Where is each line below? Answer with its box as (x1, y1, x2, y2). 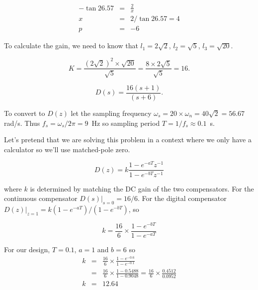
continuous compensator (4, 193, 78, 203)
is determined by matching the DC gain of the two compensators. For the (30, 183, 254, 193)
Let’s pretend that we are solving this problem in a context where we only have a (4, 134, 252, 145)
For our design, (4, 244, 50, 255)
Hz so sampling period (91, 117, 160, 128)
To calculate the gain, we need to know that (4, 40, 138, 51)
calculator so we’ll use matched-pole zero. (4, 144, 130, 154)
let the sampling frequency (71, 108, 152, 118)
